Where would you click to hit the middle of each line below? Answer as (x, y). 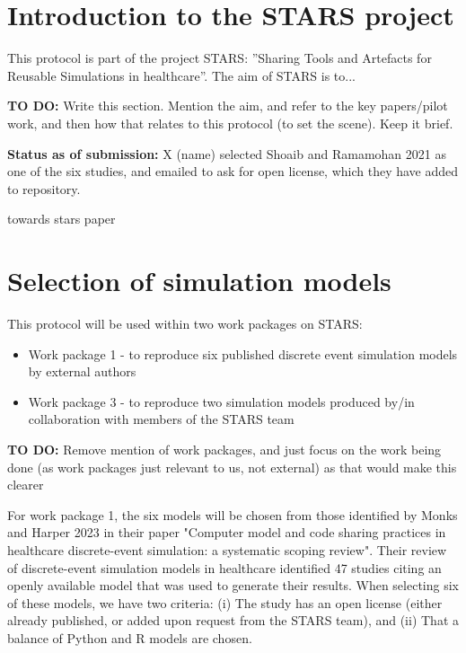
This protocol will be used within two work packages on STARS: (185, 323)
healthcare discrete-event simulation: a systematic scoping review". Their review (227, 549)
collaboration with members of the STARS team (161, 419)
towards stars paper (62, 219)
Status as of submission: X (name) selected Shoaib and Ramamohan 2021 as (227, 153)
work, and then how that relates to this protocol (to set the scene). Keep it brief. (230, 123)
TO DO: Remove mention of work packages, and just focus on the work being (224, 449)
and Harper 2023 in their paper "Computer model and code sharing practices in (227, 532)
